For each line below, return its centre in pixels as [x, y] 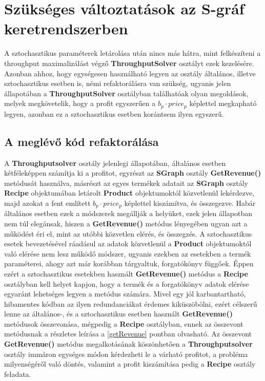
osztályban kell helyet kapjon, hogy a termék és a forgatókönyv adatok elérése [127, 283]
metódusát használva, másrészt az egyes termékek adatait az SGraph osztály [126, 183]
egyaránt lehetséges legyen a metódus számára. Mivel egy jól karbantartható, [125, 294]
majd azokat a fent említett [47, 203]
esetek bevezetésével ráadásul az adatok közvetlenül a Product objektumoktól [128, 244]
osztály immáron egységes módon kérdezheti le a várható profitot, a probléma [126, 354]
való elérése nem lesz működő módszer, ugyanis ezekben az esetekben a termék [128, 253]
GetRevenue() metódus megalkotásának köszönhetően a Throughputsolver [128, 344]
